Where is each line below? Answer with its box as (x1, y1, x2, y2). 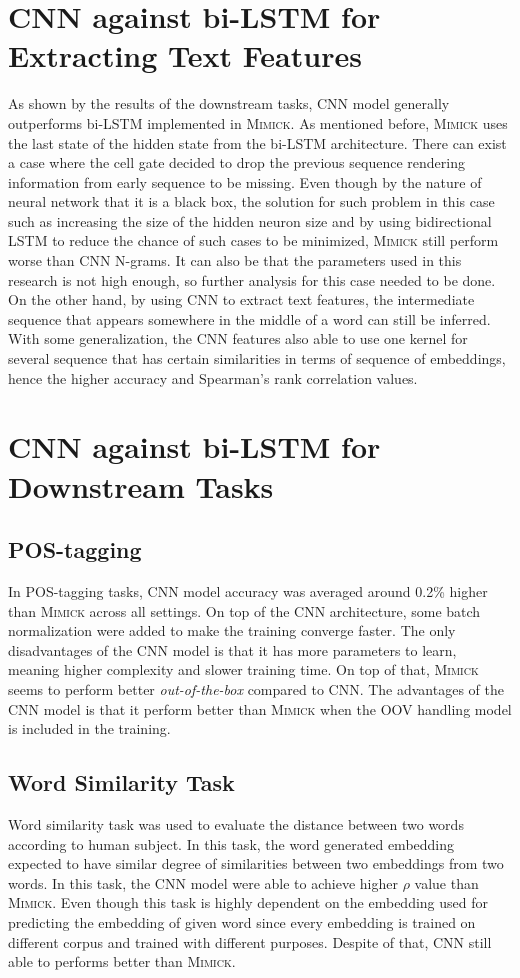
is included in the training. (8, 718, 171, 739)
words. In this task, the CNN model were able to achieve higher (8, 872, 398, 893)
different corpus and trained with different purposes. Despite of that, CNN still (8, 931, 492, 952)
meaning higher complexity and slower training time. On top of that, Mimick (8, 659, 479, 680)
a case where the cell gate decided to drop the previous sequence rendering (8, 152, 465, 173)
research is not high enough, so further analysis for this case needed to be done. (8, 269, 496, 290)
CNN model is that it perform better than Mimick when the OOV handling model (8, 698, 512, 719)
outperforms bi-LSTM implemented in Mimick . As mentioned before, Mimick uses (8, 112, 508, 133)
